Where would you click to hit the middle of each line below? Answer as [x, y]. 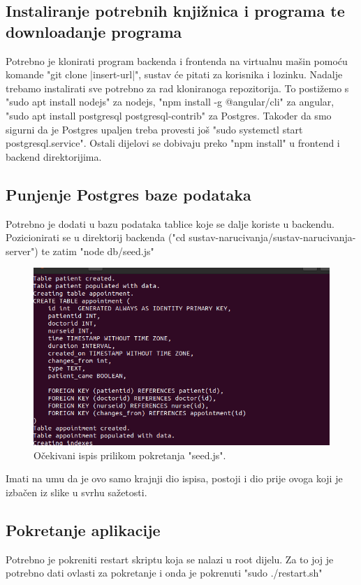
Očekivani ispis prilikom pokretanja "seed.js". [130, 455]
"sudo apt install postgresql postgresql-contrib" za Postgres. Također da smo [169, 115]
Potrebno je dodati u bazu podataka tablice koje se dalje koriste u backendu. [170, 223]
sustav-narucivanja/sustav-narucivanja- [272, 237]
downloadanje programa [94, 31]
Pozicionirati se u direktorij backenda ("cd [96, 237]
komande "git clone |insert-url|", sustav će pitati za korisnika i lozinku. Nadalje [174, 74]
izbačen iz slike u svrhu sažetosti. [76, 492]
